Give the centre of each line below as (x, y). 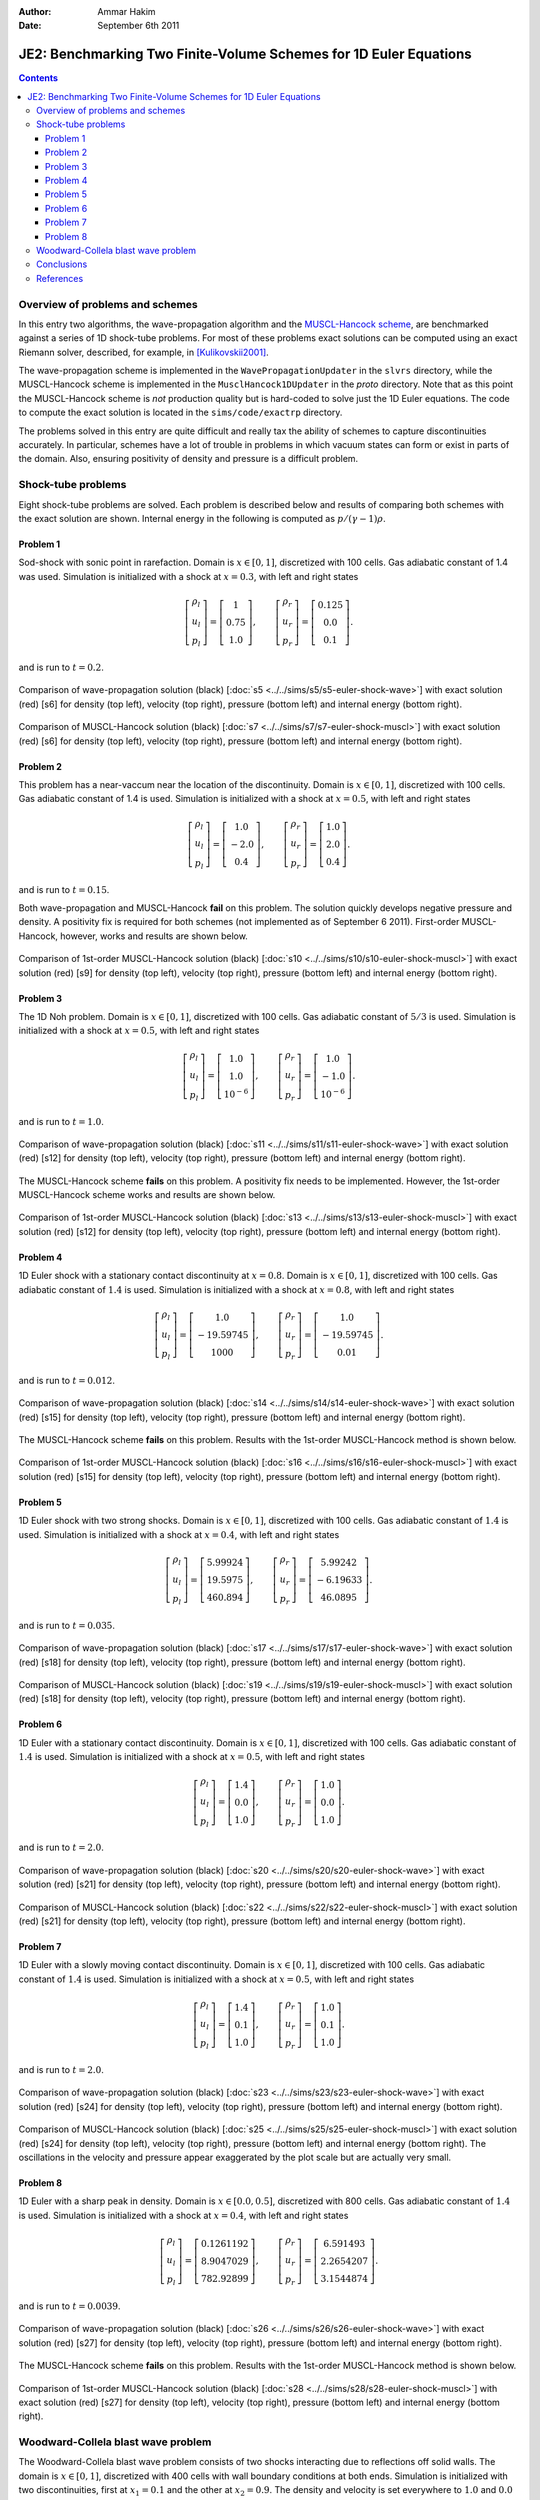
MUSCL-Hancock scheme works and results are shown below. (147, 1195)
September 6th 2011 (138, 26)
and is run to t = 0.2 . (61, 667)
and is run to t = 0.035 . (66, 1625)
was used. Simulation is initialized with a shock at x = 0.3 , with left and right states (188, 576)
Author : (35, 11)
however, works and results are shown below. (154, 936)
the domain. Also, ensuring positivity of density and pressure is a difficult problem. (188, 459)
